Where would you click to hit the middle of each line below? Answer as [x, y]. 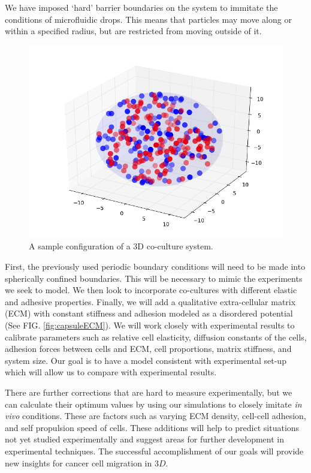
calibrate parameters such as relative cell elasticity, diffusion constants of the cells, [156, 337]
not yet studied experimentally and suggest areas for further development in [145, 439]
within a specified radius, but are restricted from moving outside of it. [133, 31]
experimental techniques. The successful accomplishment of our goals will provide [154, 451]
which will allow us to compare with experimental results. [111, 372]
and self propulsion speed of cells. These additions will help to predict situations [152, 427]
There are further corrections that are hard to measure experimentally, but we [149, 392]
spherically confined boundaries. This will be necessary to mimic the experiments [154, 278]
